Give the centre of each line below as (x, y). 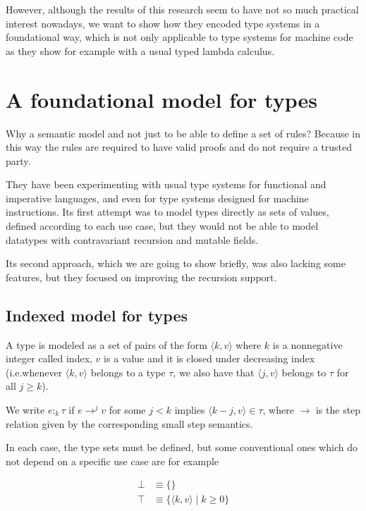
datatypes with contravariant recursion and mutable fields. (132, 239)
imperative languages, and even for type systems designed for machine (157, 198)
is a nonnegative (307, 344)
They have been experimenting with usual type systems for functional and (166, 184)
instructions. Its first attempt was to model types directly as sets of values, (167, 212)
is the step (338, 410)
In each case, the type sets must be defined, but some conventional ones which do (182, 447)
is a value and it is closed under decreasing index (209, 358)
